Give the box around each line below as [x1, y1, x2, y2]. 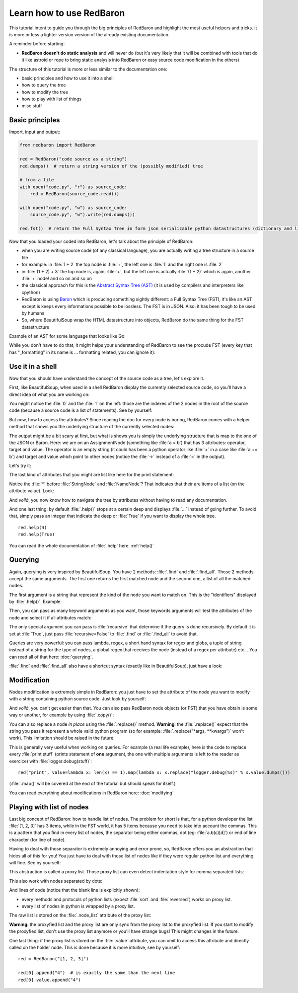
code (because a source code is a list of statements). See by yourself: [9, 407, 152, 413]
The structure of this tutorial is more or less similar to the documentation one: [9, 66, 167, 72]
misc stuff [21, 103, 42, 109]
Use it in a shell [9, 362, 57, 371]
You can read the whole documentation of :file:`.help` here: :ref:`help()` [9, 542, 154, 548]
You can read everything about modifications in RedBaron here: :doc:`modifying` [9, 790, 174, 796]
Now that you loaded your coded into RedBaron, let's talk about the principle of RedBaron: [9, 238, 194, 244]
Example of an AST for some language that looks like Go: [9, 333, 126, 339]
